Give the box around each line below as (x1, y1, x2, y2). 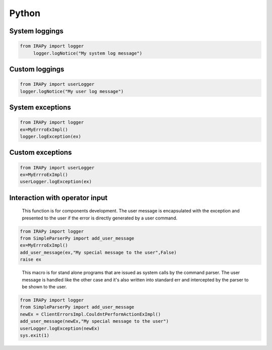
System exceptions (9, 103, 72, 111)
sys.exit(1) (20, 332, 50, 338)
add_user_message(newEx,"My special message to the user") (20, 318, 169, 324)
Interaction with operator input (9, 193, 108, 202)
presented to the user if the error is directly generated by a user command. (22, 215, 177, 221)
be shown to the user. (22, 283, 67, 289)
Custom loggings (9, 65, 64, 73)
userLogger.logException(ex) (20, 179, 92, 185)
